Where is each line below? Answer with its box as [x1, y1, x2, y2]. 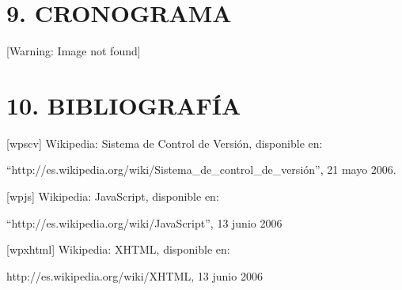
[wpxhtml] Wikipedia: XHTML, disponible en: [6, 241, 230, 258]
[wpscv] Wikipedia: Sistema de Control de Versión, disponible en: [6, 134, 323, 151]
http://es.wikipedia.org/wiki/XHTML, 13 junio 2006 [6, 267, 263, 284]
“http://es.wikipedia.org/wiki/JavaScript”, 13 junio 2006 [6, 214, 283, 231]
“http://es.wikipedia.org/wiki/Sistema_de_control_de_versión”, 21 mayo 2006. [6, 161, 396, 178]
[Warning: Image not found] [6, 43, 141, 59]
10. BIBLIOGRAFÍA [6, 89, 241, 121]
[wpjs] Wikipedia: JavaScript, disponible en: [6, 188, 219, 205]
